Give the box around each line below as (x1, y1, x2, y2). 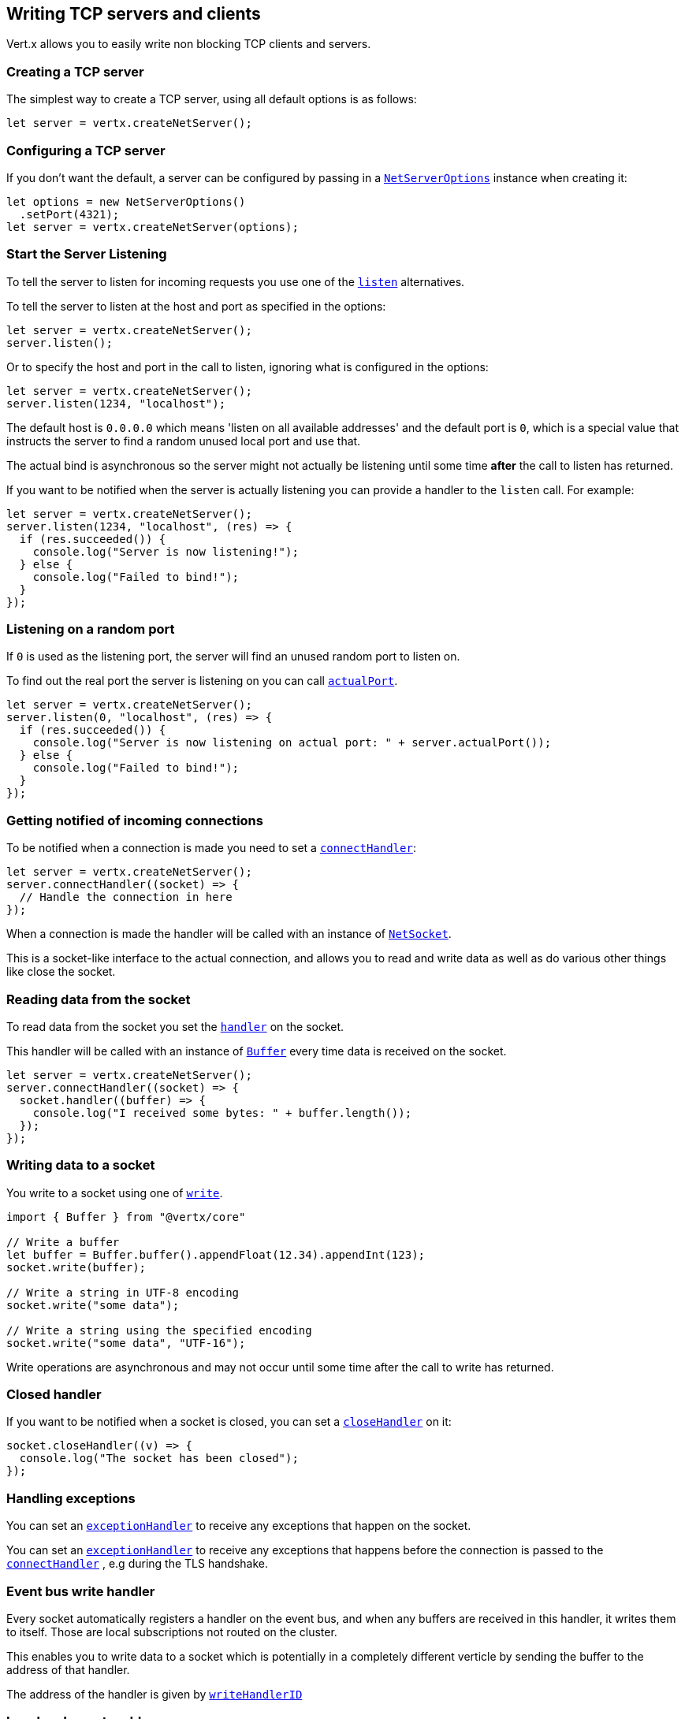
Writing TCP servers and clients (6, 4, 261, 24)
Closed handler (6, 1386, 102, 1403)
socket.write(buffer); (6, 1260, 147, 1274)
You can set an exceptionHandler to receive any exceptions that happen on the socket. (6, 1519, 471, 1533)
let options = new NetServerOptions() (6, 195, 246, 208)
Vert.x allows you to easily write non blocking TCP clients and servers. (6, 37, 371, 51)
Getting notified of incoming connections (6, 812, 263, 828)
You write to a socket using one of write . (6, 1185, 223, 1200)
